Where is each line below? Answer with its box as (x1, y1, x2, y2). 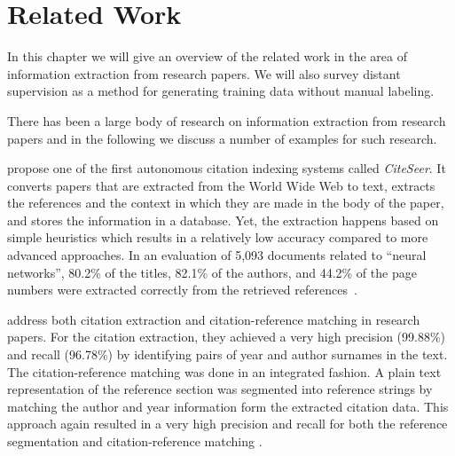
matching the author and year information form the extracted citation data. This (7, 397, 449, 415)
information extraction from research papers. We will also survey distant (7, 64, 401, 83)
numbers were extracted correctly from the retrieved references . (7, 280, 357, 299)
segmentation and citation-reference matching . (7, 432, 263, 450)
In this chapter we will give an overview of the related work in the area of (7, 47, 407, 66)
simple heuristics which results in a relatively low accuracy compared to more (7, 228, 428, 247)
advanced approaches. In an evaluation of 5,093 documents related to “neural (7, 246, 427, 264)
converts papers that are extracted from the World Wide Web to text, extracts (7, 176, 435, 194)
